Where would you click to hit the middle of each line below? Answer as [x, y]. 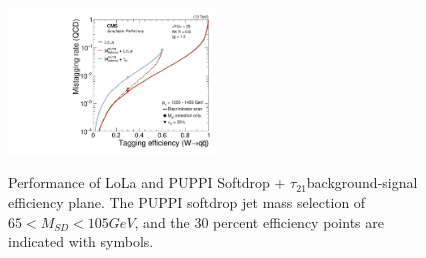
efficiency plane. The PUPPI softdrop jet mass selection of [187, 202]
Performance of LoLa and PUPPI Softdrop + [147, 182]
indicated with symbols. [81, 241]
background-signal [362, 182]
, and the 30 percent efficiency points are [259, 221]
